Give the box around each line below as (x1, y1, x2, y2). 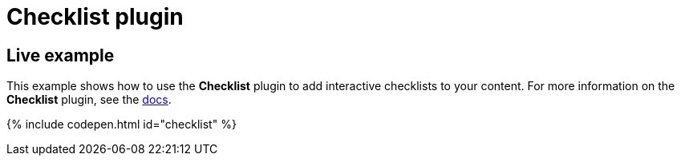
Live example (6, 45, 115, 65)
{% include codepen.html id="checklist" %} (6, 117, 237, 132)
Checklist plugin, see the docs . (6, 93, 172, 107)
